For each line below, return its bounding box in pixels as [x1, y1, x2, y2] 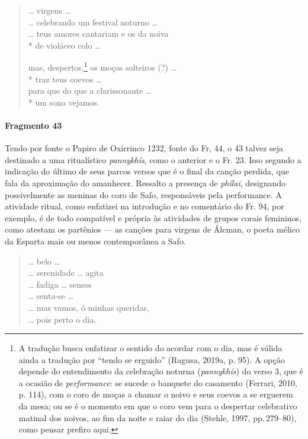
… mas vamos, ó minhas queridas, [28, 301, 149, 313]
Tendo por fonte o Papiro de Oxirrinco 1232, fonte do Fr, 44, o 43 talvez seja [5, 142, 284, 154]
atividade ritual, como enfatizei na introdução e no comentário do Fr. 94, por [5, 200, 284, 212]
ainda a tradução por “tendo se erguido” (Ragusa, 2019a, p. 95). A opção [18, 353, 285, 365]
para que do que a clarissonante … [28, 84, 152, 97]
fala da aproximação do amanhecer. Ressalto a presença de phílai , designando [5, 176, 286, 189]
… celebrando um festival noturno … [28, 15, 158, 28]
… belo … [28, 255, 60, 267]
